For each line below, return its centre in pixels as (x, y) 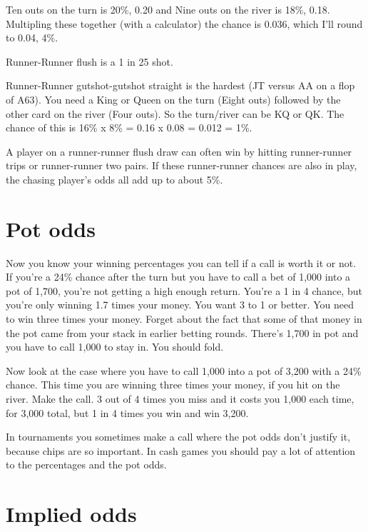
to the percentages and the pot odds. (86, 465)
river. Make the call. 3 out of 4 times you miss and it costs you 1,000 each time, (180, 398)
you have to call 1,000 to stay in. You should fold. (115, 347)
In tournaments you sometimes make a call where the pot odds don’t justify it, (178, 437)
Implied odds (71, 514)
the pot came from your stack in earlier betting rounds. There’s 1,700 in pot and (182, 332)
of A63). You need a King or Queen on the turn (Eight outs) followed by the (173, 99)
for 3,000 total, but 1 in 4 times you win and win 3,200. (127, 412)
